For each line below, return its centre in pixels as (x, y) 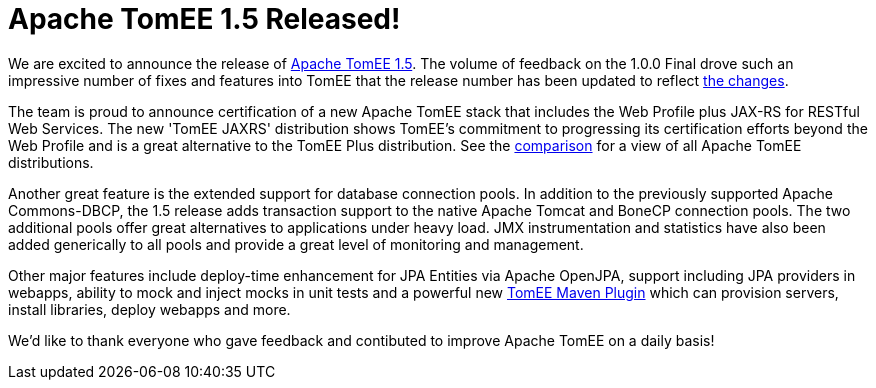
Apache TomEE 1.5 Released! (204, 19)
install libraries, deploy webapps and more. (149, 309)
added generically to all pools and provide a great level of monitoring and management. (296, 244)
